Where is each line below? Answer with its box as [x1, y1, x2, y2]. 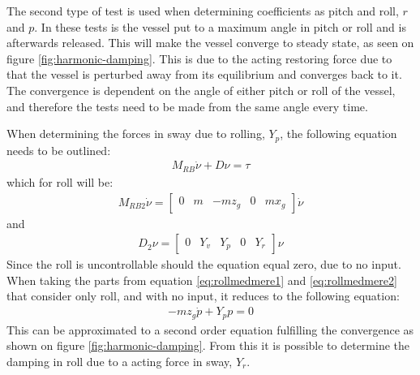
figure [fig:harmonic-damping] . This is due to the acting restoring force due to [6, 50, 392, 67]
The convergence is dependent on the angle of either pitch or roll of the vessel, [6, 81, 396, 98]
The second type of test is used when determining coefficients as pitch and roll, [6, 2, 399, 19]
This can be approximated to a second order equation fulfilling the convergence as [6, 321, 414, 338]
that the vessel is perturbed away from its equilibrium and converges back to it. [6, 66, 402, 83]
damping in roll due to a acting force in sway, [6, 352, 233, 369]
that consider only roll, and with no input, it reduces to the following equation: [6, 287, 400, 304]
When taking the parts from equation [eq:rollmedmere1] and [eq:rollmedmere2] [6, 271, 397, 288]
